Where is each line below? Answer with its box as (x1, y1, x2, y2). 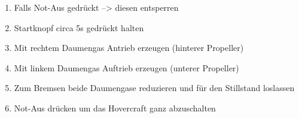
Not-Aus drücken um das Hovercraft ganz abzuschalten (14, 101, 216, 114)
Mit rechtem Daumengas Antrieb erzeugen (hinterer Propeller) (14, 41, 244, 54)
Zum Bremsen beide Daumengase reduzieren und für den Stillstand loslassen (14, 81, 295, 94)
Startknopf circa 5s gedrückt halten (14, 21, 144, 34)
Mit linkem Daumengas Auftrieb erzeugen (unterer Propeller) (14, 61, 239, 74)
